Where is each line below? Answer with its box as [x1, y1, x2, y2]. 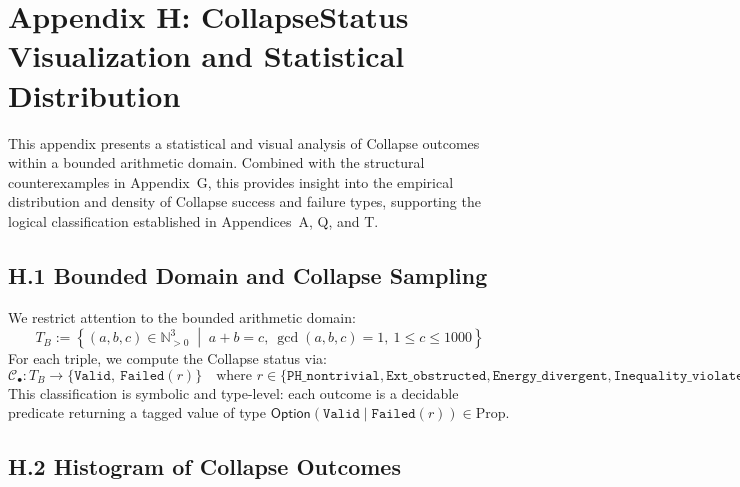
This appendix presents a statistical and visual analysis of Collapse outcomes [8, 132, 480, 153]
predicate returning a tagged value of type [8, 402, 266, 423]
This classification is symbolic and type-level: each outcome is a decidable [8, 382, 459, 403]
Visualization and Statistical [8, 35, 405, 76]
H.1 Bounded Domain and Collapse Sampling [8, 259, 488, 290]
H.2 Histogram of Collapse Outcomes [8, 451, 401, 482]
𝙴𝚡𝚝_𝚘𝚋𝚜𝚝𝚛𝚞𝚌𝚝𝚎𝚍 [386, 368, 487, 383]
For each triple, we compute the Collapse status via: [8, 348, 327, 369]
